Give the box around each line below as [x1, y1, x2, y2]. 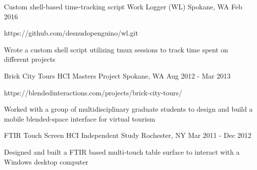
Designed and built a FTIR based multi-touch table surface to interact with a [4, 146, 240, 157]
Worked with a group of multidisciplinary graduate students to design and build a [4, 104, 253, 114]
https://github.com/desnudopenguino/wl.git [4, 28, 138, 38]
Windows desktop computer [4, 156, 89, 167]
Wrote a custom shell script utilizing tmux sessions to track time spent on [4, 44, 228, 54]
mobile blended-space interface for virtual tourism [4, 113, 155, 124]
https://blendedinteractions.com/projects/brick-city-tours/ [4, 87, 182, 97]
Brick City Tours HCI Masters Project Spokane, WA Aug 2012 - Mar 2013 [4, 70, 231, 81]
